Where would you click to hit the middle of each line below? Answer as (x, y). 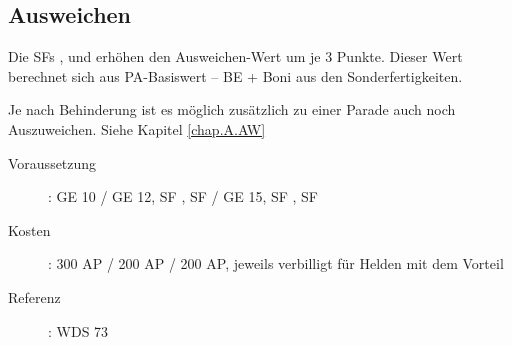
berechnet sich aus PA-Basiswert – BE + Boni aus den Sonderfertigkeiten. (235, 75)
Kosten (29, 229)
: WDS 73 (78, 330)
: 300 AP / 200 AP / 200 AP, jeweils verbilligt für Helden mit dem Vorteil (276, 263)
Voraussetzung (52, 162)
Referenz (34, 296)
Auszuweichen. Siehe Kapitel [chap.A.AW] (137, 128)
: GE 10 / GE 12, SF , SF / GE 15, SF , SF (183, 196)
